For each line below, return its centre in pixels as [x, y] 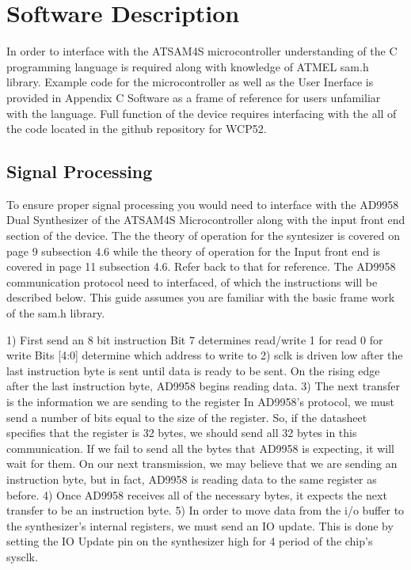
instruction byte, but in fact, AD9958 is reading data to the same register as [192, 479]
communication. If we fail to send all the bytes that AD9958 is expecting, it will [201, 448]
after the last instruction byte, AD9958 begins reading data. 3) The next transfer [203, 386]
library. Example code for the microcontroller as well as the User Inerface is [190, 82]
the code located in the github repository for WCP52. [137, 129]
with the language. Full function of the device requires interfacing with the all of [202, 113]
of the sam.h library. [56, 313]
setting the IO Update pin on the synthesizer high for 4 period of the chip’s [190, 541]
